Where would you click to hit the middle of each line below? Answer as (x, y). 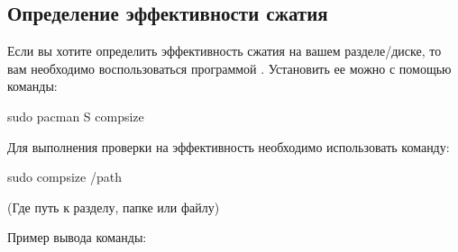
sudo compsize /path (64, 177)
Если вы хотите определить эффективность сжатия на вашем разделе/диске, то (224, 51)
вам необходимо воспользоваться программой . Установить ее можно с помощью (229, 68)
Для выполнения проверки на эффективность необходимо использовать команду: (229, 146)
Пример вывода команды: (77, 237)
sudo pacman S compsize (76, 116)
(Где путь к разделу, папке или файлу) (114, 207)
